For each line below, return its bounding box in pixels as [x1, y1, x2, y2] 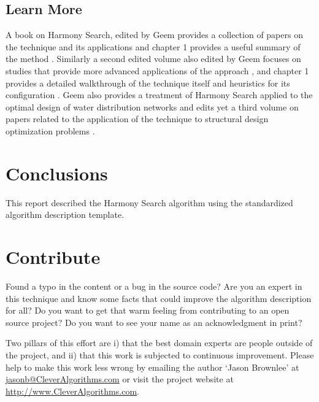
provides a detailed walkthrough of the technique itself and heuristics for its [6, 76, 290, 89]
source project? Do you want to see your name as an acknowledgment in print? [6, 315, 302, 328]
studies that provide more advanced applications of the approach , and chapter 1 [6, 64, 309, 77]
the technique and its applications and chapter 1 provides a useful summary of [6, 40, 301, 53]
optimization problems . [6, 124, 95, 137]
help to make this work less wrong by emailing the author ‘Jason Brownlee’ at [6, 360, 299, 373]
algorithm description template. [6, 208, 125, 221]
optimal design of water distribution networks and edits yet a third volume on [6, 100, 299, 113]
